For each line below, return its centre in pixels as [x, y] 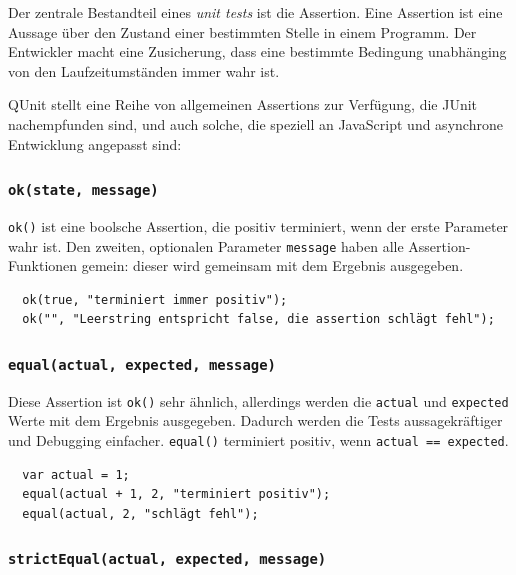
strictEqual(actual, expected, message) [167, 559]
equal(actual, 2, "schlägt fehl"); [140, 513]
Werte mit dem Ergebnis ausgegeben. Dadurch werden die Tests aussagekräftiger [255, 420]
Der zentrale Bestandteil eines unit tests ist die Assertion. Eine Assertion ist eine [255, 12]
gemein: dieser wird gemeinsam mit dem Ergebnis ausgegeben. [272, 265]
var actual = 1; [76, 474]
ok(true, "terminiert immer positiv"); [155, 299]
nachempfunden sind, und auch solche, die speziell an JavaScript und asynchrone [255, 123]
